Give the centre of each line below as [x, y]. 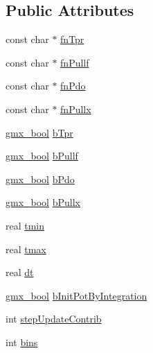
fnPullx [76, 109]
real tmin [25, 225]
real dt [20, 272]
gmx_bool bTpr [39, 132]
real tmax [26, 249]
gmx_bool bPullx [43, 202]
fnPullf [75, 62]
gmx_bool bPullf [42, 156]
